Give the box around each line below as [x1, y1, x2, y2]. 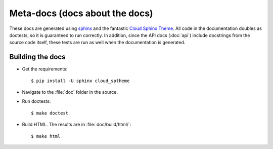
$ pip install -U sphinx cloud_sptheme [31, 78, 130, 84]
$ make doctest [31, 110, 69, 116]
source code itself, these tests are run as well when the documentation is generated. [9, 40, 186, 46]
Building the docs [9, 53, 66, 61]
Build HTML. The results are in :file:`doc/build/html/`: [22, 122, 131, 128]
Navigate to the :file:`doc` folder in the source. [22, 89, 118, 95]
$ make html [31, 133, 61, 139]
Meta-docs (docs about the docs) [9, 8, 154, 19]
